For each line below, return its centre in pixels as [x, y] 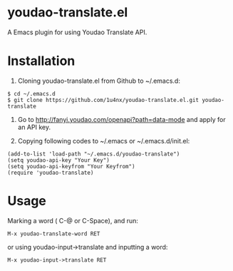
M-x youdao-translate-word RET [54, 234]
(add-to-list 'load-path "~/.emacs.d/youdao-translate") [94, 154]
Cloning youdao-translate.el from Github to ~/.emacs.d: [99, 81]
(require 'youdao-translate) [51, 173]
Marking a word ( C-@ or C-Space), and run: [73, 220]
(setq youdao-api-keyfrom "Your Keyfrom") [71, 166]
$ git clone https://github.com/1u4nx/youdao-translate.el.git [103, 100]
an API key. [34, 127]
